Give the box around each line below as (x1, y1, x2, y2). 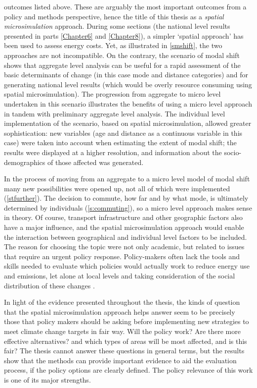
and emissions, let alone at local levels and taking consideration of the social (4, 271, 235, 281)
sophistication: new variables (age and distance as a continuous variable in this (4, 127, 243, 138)
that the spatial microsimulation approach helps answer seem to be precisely (4, 306, 235, 317)
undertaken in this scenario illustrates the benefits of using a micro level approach (4, 98, 252, 109)
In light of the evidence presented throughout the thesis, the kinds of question (4, 297, 240, 307)
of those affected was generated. (47, 157, 144, 167)
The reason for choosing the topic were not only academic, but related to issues (4, 241, 245, 252)
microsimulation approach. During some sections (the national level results (4, 21, 230, 31)
